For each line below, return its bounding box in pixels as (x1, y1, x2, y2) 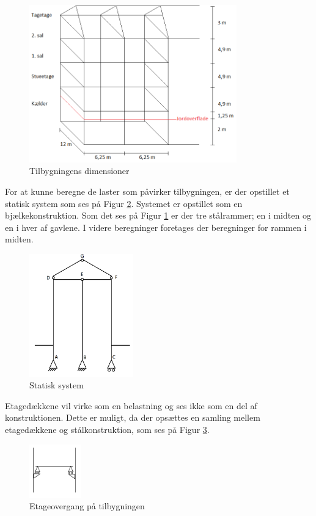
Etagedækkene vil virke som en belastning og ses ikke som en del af (5, 399, 257, 412)
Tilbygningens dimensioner (29, 164, 130, 177)
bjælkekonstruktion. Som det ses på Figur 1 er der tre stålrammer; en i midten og (5, 209, 311, 222)
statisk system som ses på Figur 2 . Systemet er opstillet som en (5, 197, 243, 209)
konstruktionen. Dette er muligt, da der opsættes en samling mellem (5, 411, 260, 424)
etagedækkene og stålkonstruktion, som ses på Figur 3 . (5, 423, 210, 436)
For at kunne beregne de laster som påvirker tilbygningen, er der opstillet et (5, 184, 290, 197)
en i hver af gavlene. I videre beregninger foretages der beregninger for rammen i (5, 220, 307, 233)
